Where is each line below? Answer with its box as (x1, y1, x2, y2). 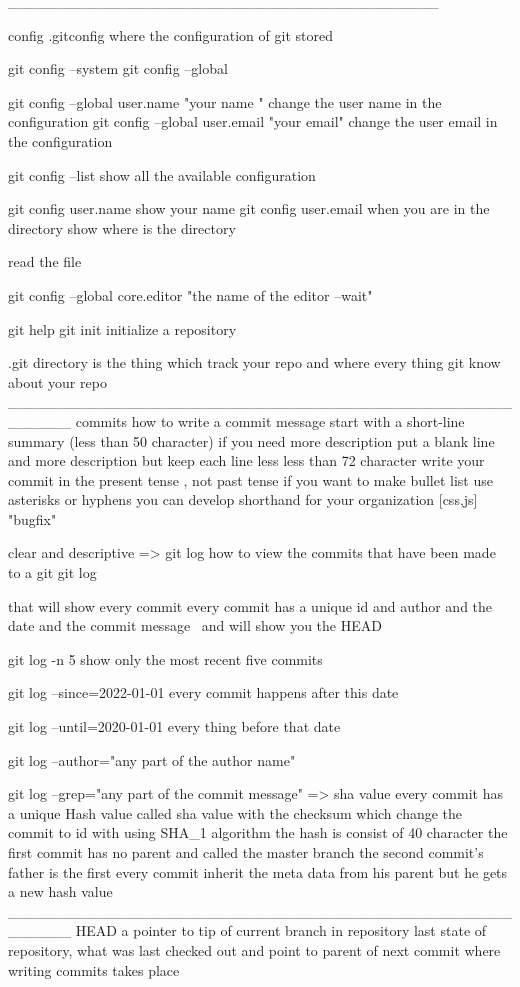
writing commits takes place (8, 959, 180, 980)
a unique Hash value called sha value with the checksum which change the (8, 802, 463, 823)
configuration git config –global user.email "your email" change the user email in (8, 111, 498, 132)
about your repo (8, 371, 107, 392)
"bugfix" (8, 508, 57, 529)
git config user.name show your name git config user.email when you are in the (8, 198, 490, 219)
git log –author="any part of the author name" (8, 749, 296, 770)
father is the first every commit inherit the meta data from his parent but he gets (8, 861, 508, 882)
